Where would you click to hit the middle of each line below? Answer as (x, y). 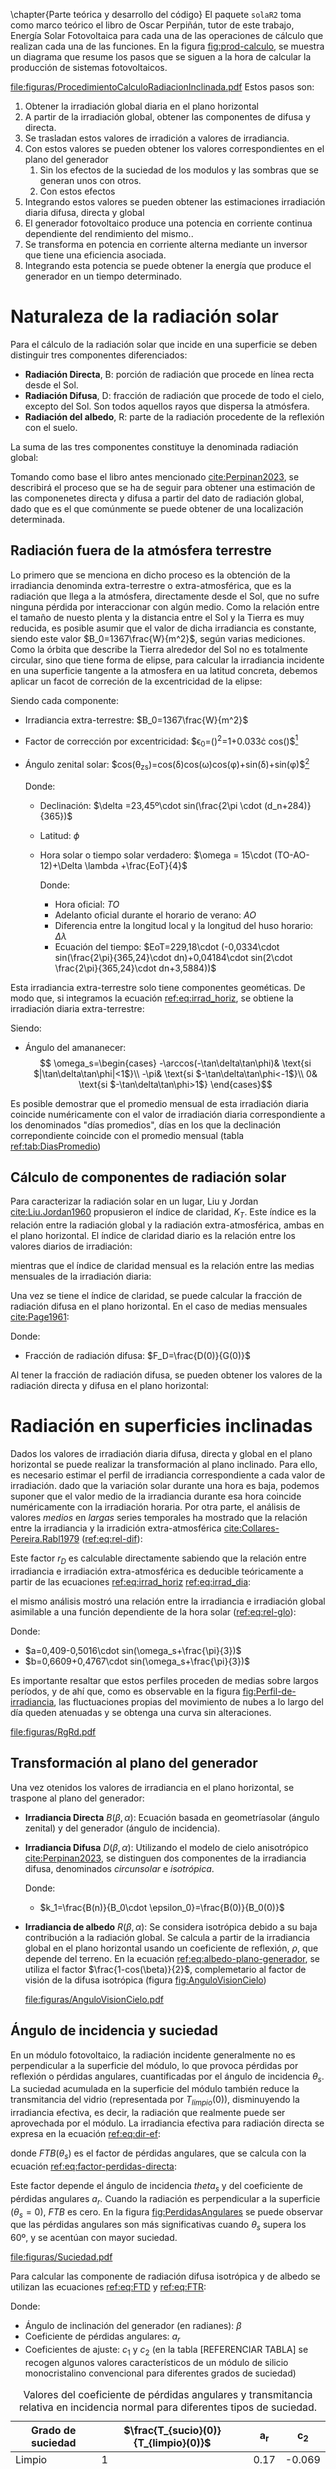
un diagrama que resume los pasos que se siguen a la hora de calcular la (161, 57)
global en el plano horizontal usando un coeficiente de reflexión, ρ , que (171, 1948)
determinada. (38, 519)
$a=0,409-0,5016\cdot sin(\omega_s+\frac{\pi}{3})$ (133, 1650)
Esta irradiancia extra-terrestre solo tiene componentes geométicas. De (158, 987)
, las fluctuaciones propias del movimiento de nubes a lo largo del (188, 1702)
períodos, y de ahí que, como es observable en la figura (125, 1691)
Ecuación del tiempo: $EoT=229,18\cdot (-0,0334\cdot (167, 946)
